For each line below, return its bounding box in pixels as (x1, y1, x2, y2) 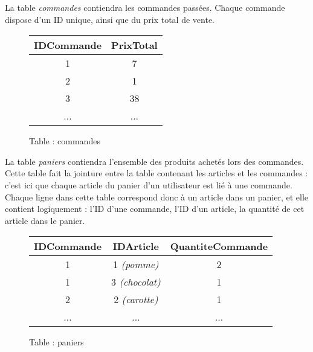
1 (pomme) (113, 257, 159, 272)
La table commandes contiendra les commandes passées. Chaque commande (5, 1, 285, 13)
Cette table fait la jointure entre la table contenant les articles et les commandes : (5, 167, 308, 179)
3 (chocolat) (111, 275, 161, 289)
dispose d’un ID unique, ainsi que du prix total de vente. (5, 13, 215, 25)
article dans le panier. (5, 214, 85, 226)
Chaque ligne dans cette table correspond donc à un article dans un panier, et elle (5, 190, 309, 203)
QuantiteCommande (170, 239, 268, 254)
